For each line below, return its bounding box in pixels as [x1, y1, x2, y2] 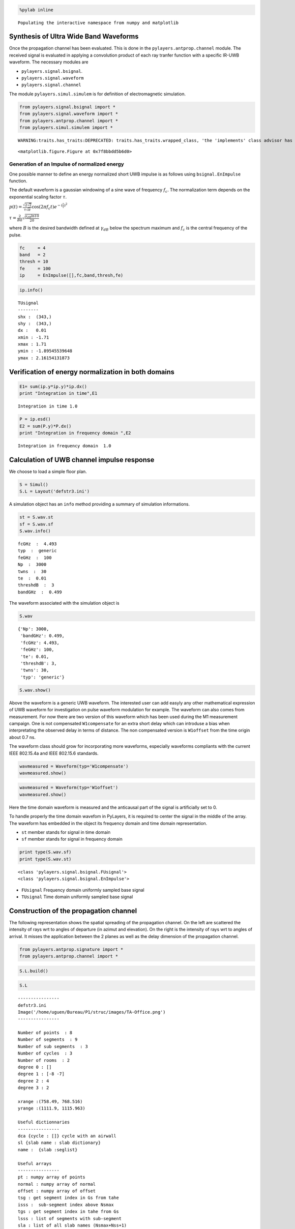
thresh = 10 [19, 259, 49, 264]
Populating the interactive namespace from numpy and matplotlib [18, 20, 179, 26]
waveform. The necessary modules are [9, 59, 88, 65]
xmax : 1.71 [18, 342, 47, 347]
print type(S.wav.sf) [19, 849, 72, 855]
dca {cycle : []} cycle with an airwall [18, 1133, 117, 1139]
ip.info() [19, 287, 43, 293]
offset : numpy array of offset [18, 1188, 96, 1194]
